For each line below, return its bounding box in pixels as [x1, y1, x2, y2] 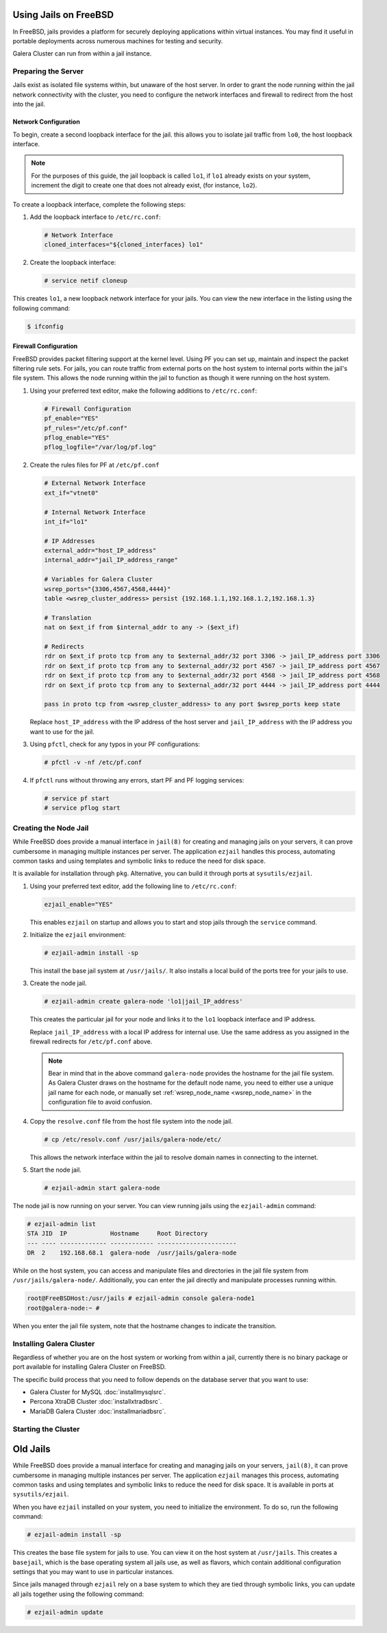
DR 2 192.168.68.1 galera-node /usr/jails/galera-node [27, 1249, 237, 1257]
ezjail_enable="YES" [44, 900, 113, 908]
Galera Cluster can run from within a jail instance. [12, 49, 152, 58]
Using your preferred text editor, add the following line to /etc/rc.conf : [29, 882, 237, 890]
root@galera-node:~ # [27, 1304, 100, 1312]
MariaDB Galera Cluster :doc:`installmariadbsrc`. [29, 1407, 166, 1415]
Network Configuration [12, 117, 80, 126]
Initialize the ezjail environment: [29, 931, 126, 939]
